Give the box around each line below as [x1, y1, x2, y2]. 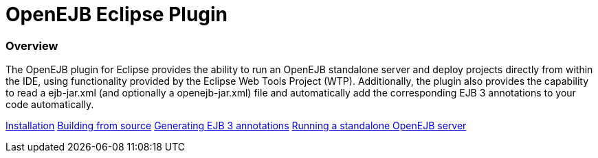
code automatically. [5, 98, 94, 111]
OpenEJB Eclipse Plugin [5, 3, 228, 26]
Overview [5, 38, 58, 53]
